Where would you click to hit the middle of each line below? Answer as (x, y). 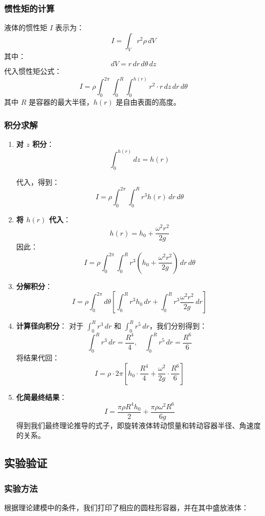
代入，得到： (38, 181)
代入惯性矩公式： (33, 71)
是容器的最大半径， (61, 102)
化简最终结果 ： (41, 397)
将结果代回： (38, 358)
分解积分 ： (34, 286)
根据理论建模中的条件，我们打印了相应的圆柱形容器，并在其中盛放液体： (126, 508)
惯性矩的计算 (30, 8)
